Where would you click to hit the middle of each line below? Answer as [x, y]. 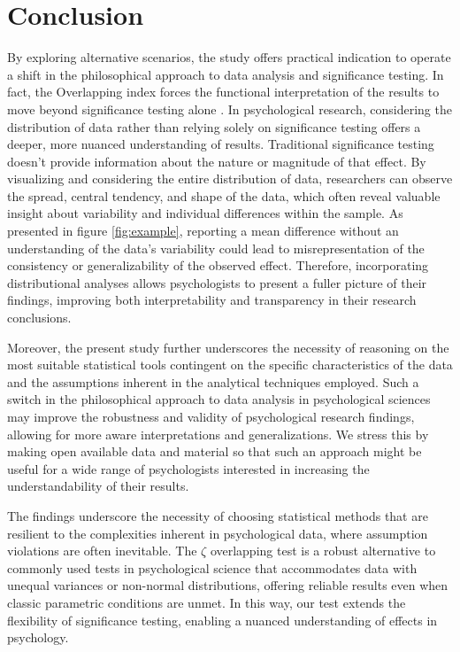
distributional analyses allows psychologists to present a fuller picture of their [217, 282]
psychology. [38, 637]
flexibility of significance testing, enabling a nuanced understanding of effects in [222, 620]
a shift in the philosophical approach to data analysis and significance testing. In [226, 74]
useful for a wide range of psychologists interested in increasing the [188, 468]
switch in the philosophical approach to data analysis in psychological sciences [219, 399]
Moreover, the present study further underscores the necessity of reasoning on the [228, 347]
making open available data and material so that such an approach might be [215, 451]
